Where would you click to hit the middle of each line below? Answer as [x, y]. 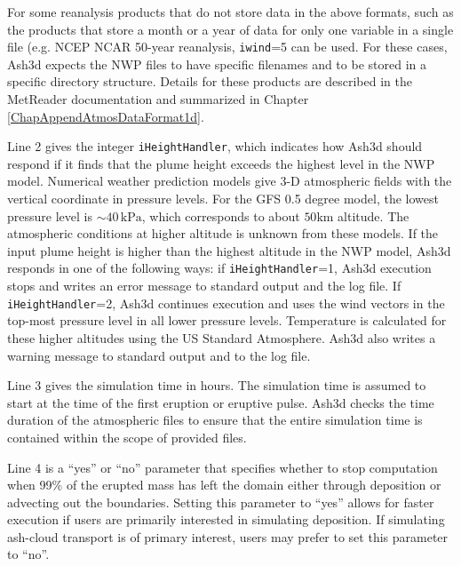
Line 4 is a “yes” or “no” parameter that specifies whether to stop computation [223, 467]
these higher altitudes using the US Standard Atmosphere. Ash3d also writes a [222, 337]
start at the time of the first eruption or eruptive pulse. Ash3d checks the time [221, 402]
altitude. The [374, 215]
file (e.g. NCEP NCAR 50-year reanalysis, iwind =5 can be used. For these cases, [227, 47]
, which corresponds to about [221, 215]
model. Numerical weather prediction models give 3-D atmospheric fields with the [230, 181]
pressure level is [50, 215]
